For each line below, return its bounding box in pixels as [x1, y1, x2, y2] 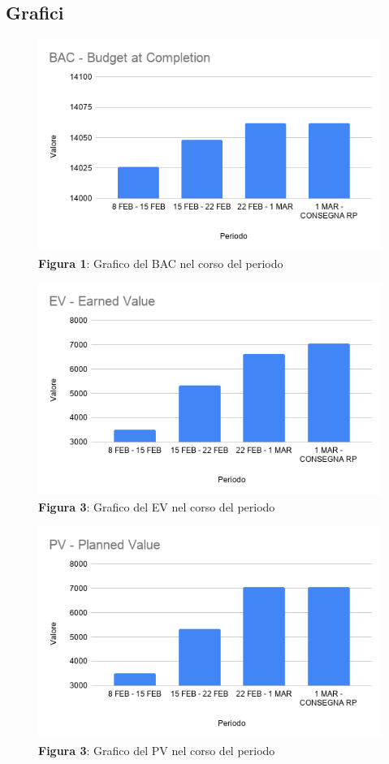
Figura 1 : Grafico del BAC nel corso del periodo [38, 254, 283, 271]
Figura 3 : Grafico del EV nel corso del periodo [38, 498, 275, 515]
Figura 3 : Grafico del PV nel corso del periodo [38, 741, 275, 758]
